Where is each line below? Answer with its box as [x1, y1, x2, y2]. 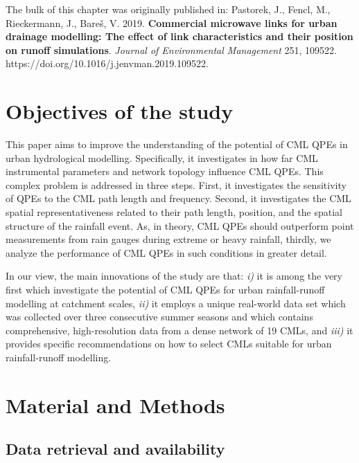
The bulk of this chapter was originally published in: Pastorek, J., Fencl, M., [6, 2, 331, 16]
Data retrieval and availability [6, 438, 225, 460]
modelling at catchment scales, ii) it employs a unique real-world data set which [6, 296, 346, 310]
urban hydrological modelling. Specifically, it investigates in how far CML [6, 150, 318, 165]
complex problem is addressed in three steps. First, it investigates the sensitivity [6, 177, 347, 192]
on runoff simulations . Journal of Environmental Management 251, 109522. [6, 42, 337, 57]
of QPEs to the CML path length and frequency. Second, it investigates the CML [6, 191, 351, 206]
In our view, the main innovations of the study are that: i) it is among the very [6, 269, 342, 283]
